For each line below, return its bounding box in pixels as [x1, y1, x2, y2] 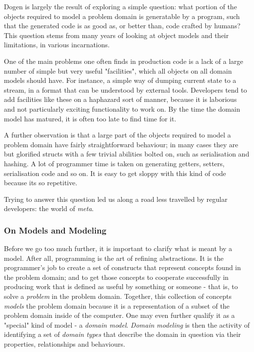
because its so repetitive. [4, 177, 78, 188]
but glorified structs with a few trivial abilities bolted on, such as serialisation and [4, 149, 250, 159]
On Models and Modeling [4, 224, 107, 236]
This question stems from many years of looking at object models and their [4, 30, 229, 40]
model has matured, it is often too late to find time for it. [4, 113, 176, 123]
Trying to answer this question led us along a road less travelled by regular [4, 194, 228, 204]
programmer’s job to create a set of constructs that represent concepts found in [4, 262, 241, 273]
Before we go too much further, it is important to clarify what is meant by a [4, 243, 232, 254]
